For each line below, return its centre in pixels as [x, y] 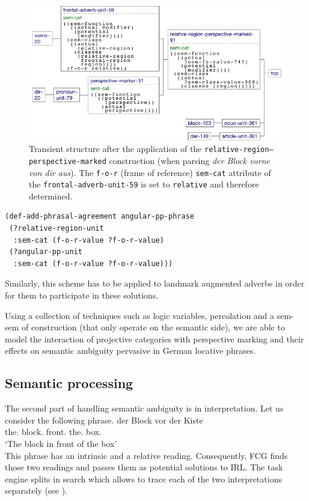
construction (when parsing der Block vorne [189, 160]
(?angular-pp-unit [46, 252]
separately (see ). [36, 490]
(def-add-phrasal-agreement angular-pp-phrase [99, 217]
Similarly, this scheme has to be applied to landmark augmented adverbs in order [155, 283]
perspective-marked [68, 161]
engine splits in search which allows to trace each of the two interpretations [143, 478]
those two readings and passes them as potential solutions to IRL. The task [144, 467]
